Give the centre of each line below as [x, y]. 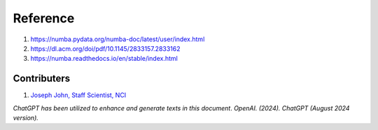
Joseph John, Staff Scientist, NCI [78, 95]
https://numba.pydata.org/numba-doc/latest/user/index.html [118, 39]
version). [26, 118]
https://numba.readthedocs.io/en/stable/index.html [104, 59]
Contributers [42, 79]
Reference [44, 18]
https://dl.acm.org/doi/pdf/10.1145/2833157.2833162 [106, 48]
